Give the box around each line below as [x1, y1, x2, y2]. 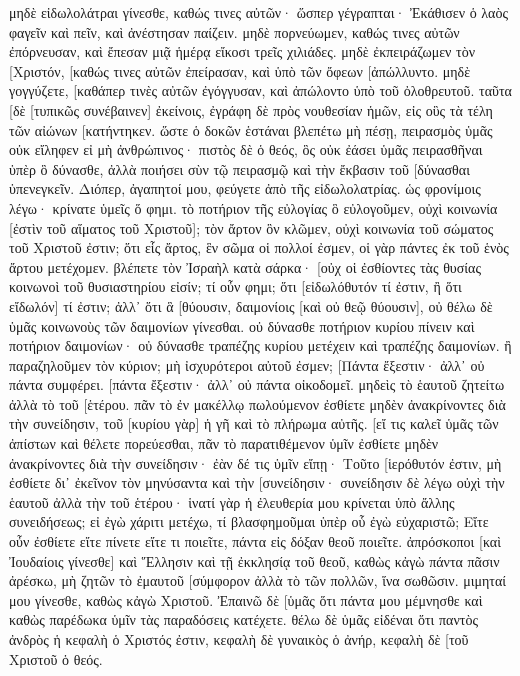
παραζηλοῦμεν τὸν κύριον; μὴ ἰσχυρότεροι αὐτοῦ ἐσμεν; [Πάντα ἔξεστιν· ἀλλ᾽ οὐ [9, 354, 485, 375]
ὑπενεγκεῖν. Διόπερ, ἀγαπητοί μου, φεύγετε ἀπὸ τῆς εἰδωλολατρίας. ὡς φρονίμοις [9, 178, 481, 199]
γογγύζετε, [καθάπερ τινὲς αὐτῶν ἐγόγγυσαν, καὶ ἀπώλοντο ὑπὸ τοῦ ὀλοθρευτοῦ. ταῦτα [9, 80, 512, 101]
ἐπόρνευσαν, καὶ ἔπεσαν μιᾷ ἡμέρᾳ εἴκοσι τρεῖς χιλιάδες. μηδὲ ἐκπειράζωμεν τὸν [9, 41, 476, 62]
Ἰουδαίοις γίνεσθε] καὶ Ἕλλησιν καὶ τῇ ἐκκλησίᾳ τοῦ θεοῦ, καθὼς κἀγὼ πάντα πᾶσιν [9, 550, 500, 571]
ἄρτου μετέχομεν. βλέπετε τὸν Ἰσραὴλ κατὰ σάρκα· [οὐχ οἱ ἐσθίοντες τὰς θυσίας [9, 256, 481, 277]
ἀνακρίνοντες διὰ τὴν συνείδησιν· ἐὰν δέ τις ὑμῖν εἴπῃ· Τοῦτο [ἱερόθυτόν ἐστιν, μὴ [9, 452, 502, 473]
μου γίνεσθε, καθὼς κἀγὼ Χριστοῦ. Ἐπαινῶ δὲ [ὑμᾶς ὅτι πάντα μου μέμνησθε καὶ [9, 589, 483, 610]
